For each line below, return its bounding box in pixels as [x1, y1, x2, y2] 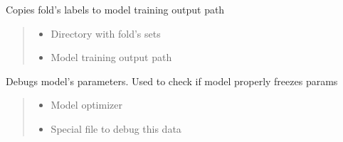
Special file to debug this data [51, 121, 181, 136]
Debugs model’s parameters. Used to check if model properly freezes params [6, 73, 338, 88]
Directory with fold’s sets [51, 26, 161, 40]
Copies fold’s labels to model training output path [6, 2, 225, 16]
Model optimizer [51, 97, 122, 112]
